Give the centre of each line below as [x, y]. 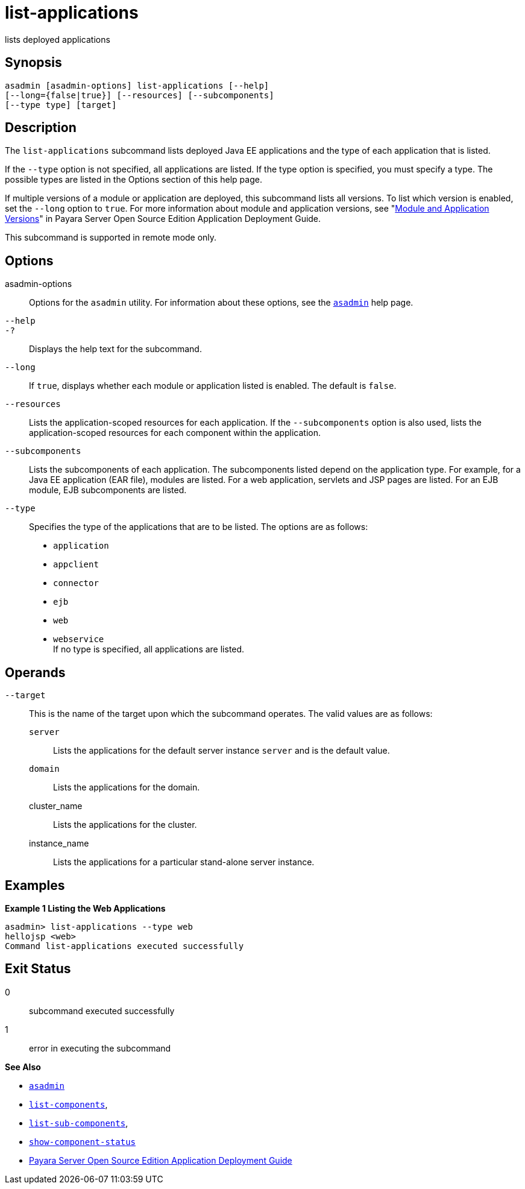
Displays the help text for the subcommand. [115, 349]
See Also [23, 1067]
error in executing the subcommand [100, 1048]
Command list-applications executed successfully [124, 946]
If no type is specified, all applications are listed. [149, 649]
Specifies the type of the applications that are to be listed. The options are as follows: [199, 527]
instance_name [59, 844]
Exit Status [38, 969]
